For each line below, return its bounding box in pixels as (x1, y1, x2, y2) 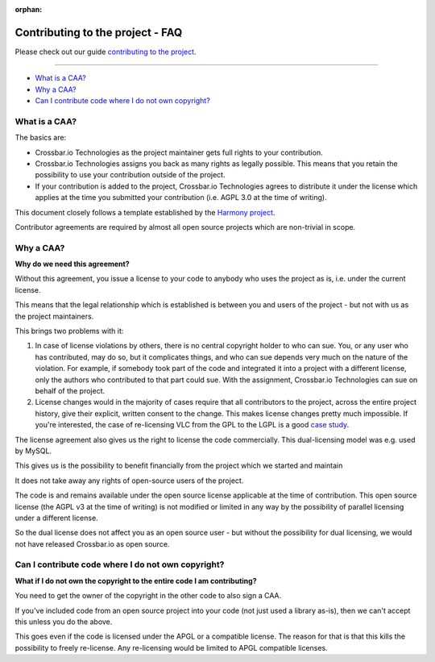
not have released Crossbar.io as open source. (14, 539, 170, 548)
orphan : (14, 5, 43, 14)
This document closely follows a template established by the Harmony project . (14, 207, 275, 217)
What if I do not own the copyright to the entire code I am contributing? (14, 576, 257, 585)
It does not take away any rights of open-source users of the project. (14, 476, 244, 485)
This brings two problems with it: (14, 327, 124, 336)
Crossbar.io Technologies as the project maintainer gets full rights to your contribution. (35, 148, 323, 157)
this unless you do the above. (14, 617, 113, 627)
